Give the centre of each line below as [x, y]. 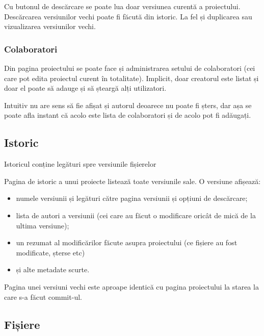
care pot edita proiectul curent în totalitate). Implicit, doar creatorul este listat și [131, 78]
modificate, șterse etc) [50, 252]
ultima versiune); [43, 225]
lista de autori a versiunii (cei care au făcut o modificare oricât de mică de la [136, 215]
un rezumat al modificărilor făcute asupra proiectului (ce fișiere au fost [127, 242]
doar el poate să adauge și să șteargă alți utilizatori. [85, 88]
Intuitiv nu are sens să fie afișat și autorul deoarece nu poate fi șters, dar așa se [128, 105]
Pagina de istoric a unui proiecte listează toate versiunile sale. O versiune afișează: [133, 181]
